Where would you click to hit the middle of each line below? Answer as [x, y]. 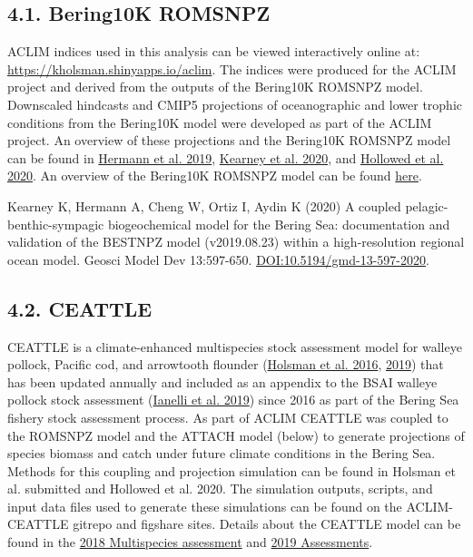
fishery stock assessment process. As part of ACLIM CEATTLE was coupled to [228, 417]
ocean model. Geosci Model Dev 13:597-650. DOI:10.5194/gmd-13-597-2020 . [218, 259]
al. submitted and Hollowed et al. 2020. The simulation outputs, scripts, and [220, 489]
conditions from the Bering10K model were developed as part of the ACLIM [220, 122]
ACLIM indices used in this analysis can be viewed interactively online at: [214, 51]
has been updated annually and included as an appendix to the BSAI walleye [222, 381]
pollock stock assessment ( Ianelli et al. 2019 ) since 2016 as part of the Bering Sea [233, 400]
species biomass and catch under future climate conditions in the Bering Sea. [222, 453]
